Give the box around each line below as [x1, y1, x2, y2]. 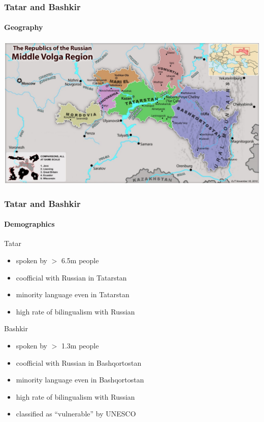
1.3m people [61, 340, 99, 350]
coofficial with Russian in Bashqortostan [16, 357, 142, 368]
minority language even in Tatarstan [16, 289, 129, 300]
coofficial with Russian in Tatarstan [16, 272, 127, 283]
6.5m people [61, 255, 99, 266]
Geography [4, 22, 43, 32]
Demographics [4, 219, 55, 229]
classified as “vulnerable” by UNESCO [16, 408, 136, 419]
